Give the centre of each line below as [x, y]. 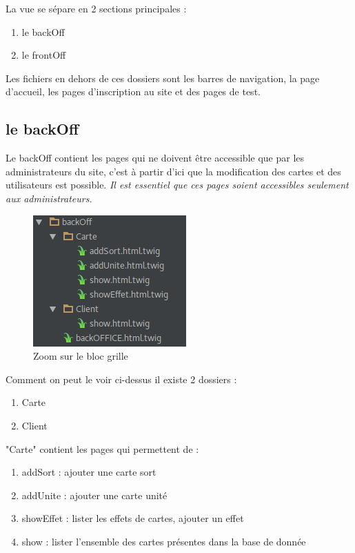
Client [34, 425]
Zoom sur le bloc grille [81, 356]
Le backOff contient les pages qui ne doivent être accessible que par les [155, 158]
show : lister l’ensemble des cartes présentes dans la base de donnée [164, 541]
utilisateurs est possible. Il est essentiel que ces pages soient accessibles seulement [177, 185]
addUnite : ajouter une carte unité [94, 495]
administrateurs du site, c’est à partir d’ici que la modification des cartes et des [173, 171]
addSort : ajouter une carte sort [89, 472]
